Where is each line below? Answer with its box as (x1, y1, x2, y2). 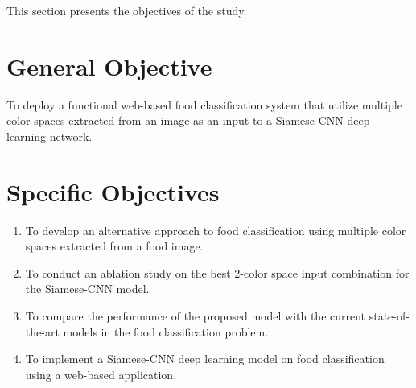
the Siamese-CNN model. (25, 280, 150, 297)
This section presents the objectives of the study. (6, 2, 247, 19)
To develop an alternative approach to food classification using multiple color (25, 221, 406, 238)
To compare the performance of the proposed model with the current (25, 308, 366, 324)
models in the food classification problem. (63, 323, 269, 340)
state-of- (369, 308, 410, 324)
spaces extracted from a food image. (25, 237, 204, 254)
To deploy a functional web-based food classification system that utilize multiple (6, 96, 402, 113)
